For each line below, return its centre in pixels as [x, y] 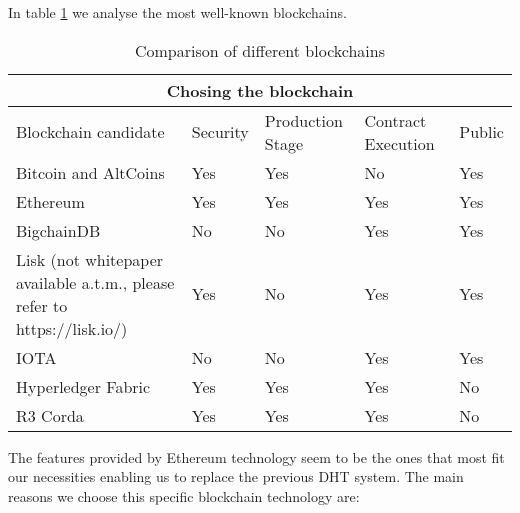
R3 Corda [50, 415]
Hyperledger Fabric [83, 386]
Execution [399, 143]
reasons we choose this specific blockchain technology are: [184, 495]
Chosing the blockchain [260, 90]
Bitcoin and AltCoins [90, 172]
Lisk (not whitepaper [90, 259]
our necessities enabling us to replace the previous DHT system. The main [236, 476]
